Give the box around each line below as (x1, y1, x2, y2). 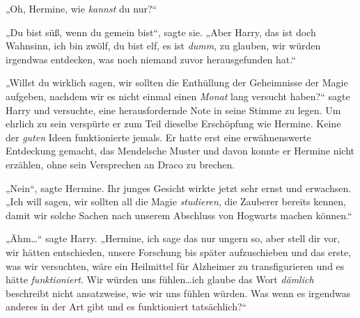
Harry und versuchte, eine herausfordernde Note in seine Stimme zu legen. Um (6, 102, 341, 117)
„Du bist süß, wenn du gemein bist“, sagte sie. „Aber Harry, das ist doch (6, 24, 316, 39)
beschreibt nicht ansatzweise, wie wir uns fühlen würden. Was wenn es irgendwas (6, 285, 351, 300)
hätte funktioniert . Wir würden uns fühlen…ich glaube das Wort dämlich (6, 272, 314, 287)
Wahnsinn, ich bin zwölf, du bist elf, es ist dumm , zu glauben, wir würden (6, 38, 321, 53)
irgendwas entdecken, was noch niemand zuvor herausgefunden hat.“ (6, 51, 296, 66)
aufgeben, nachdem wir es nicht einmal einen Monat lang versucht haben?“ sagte (6, 88, 350, 103)
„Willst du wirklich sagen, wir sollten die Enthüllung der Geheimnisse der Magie (6, 75, 348, 90)
